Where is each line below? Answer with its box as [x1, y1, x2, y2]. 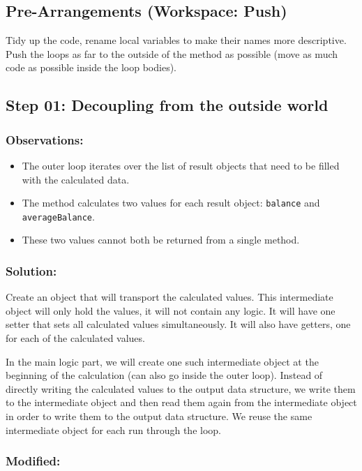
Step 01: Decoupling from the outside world [6, 94, 329, 116]
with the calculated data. [22, 172, 130, 186]
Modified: [6, 452, 61, 470]
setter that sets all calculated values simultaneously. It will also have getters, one [6, 317, 351, 331]
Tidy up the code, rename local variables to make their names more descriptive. [6, 33, 347, 47]
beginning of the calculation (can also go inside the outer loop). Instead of [6, 368, 323, 382]
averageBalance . [22, 209, 95, 223]
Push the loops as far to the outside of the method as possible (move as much [6, 46, 338, 61]
